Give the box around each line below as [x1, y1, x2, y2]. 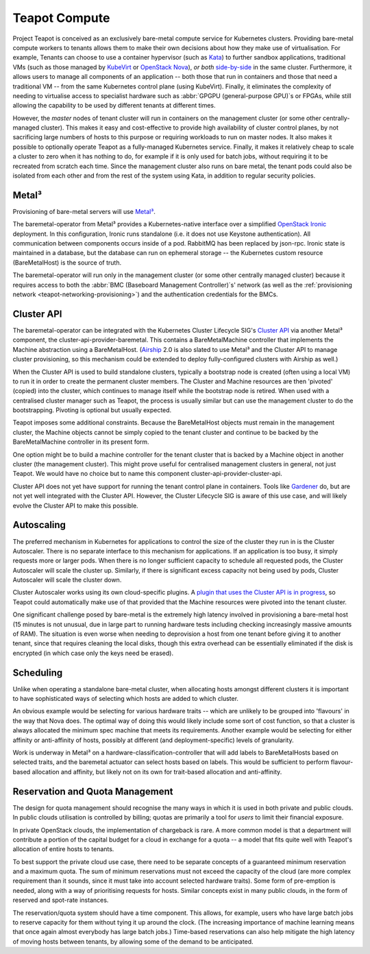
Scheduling [12, 667, 63, 678]
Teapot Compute [12, 10, 110, 25]
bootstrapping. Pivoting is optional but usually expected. [12, 406, 172, 414]
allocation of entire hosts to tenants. [12, 845, 114, 853]
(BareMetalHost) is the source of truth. [12, 258, 122, 267]
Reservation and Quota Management [12, 785, 174, 797]
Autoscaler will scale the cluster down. [12, 576, 122, 584]
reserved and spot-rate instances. [12, 896, 109, 905]
